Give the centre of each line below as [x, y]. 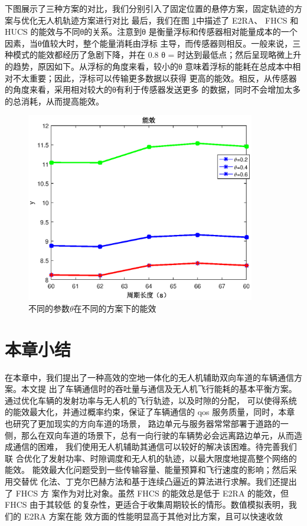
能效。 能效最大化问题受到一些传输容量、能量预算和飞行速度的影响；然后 [147, 470]
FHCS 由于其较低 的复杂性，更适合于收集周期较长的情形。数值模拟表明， [147, 504]
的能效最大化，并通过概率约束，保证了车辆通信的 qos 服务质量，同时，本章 [150, 412]
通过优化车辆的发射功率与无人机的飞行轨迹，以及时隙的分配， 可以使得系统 [151, 400]
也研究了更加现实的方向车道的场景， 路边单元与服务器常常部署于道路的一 [147, 423]
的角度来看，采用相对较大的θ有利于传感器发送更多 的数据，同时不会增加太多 [153, 89]
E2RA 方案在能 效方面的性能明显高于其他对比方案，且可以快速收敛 [153, 516]
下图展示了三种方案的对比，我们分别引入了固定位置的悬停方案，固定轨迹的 [149, 8]
